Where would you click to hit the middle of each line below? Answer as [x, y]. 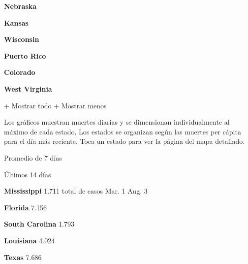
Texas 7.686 [23, 257]
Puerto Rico [25, 55]
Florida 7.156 [26, 207]
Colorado [20, 72]
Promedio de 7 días [33, 157]
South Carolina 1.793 [39, 224]
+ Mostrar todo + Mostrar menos [55, 105]
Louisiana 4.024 [30, 240]
